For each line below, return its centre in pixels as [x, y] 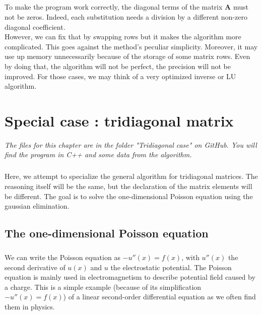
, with [190, 257]
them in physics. [30, 306]
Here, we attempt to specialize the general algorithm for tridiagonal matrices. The [131, 176]
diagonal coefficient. [35, 26]
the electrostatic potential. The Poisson [171, 267]
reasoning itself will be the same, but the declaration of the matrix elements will [128, 186]
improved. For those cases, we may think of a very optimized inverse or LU [120, 76]
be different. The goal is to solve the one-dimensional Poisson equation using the [129, 196]
